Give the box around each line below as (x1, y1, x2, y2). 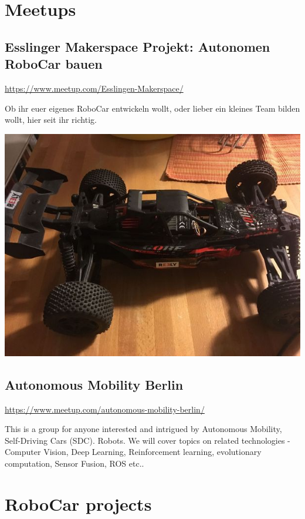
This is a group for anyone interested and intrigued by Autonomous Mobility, (5, 423, 282, 435)
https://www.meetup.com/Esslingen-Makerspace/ (5, 82, 184, 94)
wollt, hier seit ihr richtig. (5, 113, 97, 126)
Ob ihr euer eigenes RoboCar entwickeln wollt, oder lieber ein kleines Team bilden (5, 102, 300, 114)
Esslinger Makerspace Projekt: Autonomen (5, 37, 270, 55)
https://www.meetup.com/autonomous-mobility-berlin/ (5, 403, 205, 415)
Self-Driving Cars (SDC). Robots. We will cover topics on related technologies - (5, 434, 290, 446)
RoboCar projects (5, 491, 152, 515)
